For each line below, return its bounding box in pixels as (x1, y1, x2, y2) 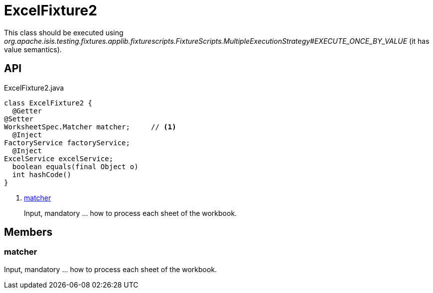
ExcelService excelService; (4, 154, 114, 163)
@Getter (12, 106, 42, 115)
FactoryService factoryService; (4, 138, 130, 147)
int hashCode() (12, 170, 71, 179)
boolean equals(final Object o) (12, 162, 139, 171)
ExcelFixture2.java (4, 83, 64, 92)
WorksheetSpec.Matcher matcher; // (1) (4, 122, 176, 131)
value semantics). (4, 45, 62, 54)
